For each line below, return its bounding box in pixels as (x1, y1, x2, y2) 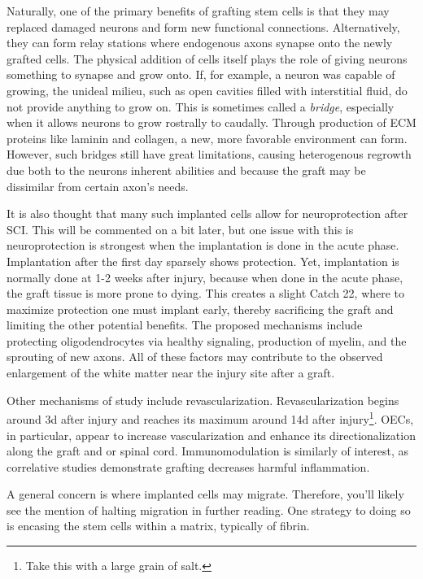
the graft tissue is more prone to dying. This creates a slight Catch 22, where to (7, 285, 405, 302)
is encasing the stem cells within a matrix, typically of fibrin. (7, 517, 310, 534)
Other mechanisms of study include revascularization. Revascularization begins (7, 391, 399, 408)
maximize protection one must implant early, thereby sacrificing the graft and (7, 300, 394, 317)
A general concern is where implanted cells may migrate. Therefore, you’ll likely (7, 485, 404, 503)
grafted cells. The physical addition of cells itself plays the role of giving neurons (7, 50, 408, 67)
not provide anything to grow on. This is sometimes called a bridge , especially (7, 98, 395, 115)
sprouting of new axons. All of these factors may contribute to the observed (7, 348, 383, 365)
